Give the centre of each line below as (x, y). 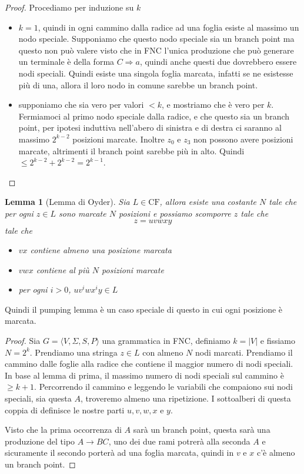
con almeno (163, 352)
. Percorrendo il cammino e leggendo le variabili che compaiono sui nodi (163, 387)
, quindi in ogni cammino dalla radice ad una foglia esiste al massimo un (168, 27)
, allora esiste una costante (208, 202)
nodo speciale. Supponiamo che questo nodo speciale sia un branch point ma (156, 39)
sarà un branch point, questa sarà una (202, 430)
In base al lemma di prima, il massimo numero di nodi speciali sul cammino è (144, 375)
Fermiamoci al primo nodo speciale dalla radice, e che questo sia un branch (154, 116)
